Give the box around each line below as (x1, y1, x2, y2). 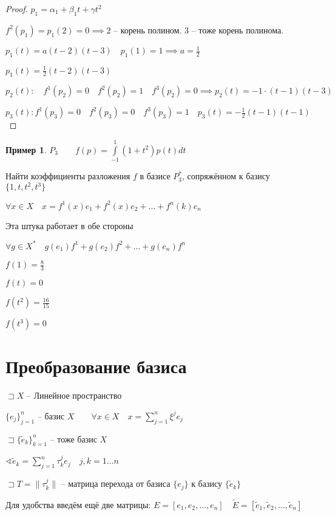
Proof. (5, 2, 28, 15)
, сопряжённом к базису (182, 170, 270, 182)
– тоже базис (50, 432, 97, 445)
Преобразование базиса (5, 354, 187, 379)
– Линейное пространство (26, 389, 122, 402)
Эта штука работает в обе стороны (5, 219, 134, 232)
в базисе (140, 170, 171, 182)
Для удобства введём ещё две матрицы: (5, 498, 151, 511)
